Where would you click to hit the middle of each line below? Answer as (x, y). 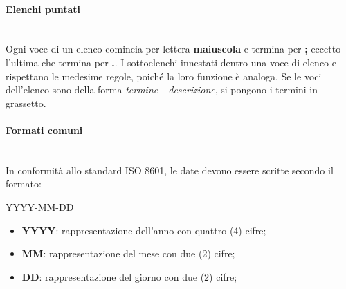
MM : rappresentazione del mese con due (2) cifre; (128, 253)
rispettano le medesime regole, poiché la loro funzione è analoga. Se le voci (164, 76)
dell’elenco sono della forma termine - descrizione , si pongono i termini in (162, 90)
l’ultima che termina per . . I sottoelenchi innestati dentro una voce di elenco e (171, 62)
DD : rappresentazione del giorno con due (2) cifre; (129, 276)
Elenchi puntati (43, 9)
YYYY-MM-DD (40, 206)
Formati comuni (44, 130)
